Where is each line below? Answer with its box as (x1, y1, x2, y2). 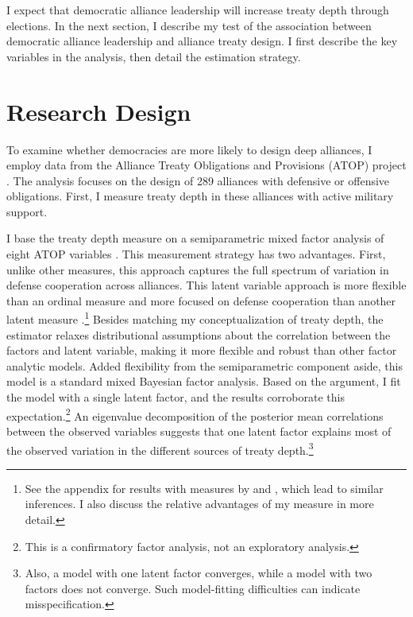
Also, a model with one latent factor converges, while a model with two (25, 565, 372, 581)
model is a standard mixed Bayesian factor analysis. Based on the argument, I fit (6, 373, 401, 390)
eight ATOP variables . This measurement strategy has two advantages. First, (6, 246, 386, 262)
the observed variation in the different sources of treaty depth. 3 (6, 439, 314, 458)
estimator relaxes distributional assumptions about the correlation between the (6, 326, 391, 343)
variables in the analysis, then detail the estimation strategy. (6, 48, 301, 64)
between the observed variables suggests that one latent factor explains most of (6, 422, 392, 439)
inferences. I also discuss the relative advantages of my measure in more (25, 495, 374, 512)
